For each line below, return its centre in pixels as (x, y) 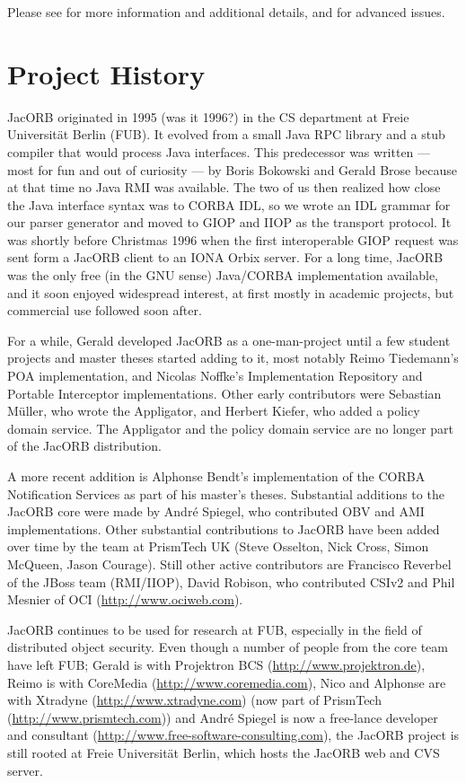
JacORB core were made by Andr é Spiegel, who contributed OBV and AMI (216, 511)
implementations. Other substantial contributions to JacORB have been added (224, 528)
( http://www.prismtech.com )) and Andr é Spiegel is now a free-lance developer (223, 717)
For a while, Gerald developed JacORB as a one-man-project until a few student (229, 340)
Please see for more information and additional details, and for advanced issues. (226, 12)
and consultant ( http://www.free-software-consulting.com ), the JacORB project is (233, 735)
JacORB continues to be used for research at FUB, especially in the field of (215, 629)
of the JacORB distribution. (84, 446)
